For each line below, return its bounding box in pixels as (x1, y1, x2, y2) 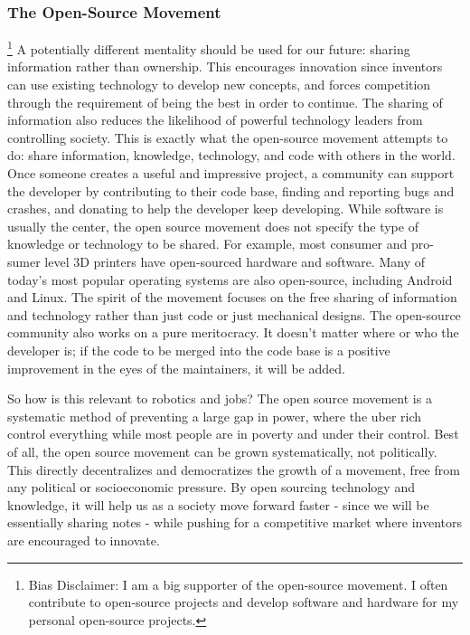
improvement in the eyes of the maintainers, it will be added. (7, 358, 345, 377)
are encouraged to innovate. (7, 530, 160, 549)
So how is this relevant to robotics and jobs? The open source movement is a (7, 389, 432, 408)
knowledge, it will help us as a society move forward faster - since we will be (7, 495, 429, 514)
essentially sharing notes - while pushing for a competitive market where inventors (7, 513, 463, 532)
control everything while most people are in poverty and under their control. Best (7, 424, 459, 443)
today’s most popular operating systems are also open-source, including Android (7, 270, 453, 289)
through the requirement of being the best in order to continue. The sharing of (7, 92, 443, 111)
